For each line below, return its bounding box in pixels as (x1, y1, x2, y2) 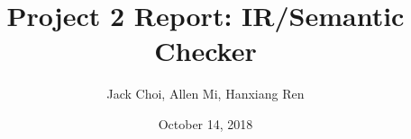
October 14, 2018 (158, 114, 253, 133)
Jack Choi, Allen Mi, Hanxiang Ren (106, 84, 305, 103)
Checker (154, 32, 257, 69)
